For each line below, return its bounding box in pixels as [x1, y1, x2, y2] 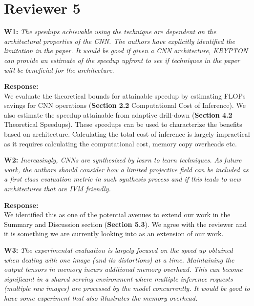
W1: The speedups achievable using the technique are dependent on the [4, 26, 216, 37]
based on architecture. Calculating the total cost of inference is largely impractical [4, 129, 250, 139]
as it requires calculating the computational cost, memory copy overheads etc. [4, 138, 237, 148]
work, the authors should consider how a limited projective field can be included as [4, 164, 249, 174]
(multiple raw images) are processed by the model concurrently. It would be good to [4, 283, 250, 293]
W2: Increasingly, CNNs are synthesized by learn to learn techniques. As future [4, 155, 242, 165]
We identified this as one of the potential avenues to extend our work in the [4, 209, 231, 220]
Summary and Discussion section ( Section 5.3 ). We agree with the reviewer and [4, 219, 247, 229]
